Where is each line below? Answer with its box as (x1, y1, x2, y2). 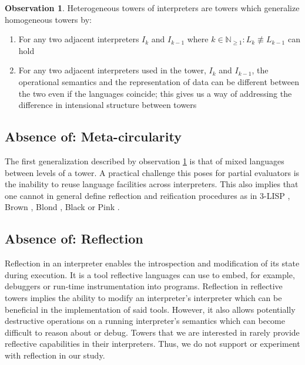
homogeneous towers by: (5, 13, 92, 25)
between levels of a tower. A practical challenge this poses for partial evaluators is (5, 166, 300, 178)
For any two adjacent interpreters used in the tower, (18, 64, 206, 76)
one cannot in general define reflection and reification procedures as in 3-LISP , (5, 189, 290, 201)
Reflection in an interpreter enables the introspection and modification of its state (5, 257, 300, 269)
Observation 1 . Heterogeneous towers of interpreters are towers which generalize (5, 2, 300, 13)
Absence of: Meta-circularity (5, 127, 182, 146)
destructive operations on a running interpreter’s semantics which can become (5, 315, 285, 327)
